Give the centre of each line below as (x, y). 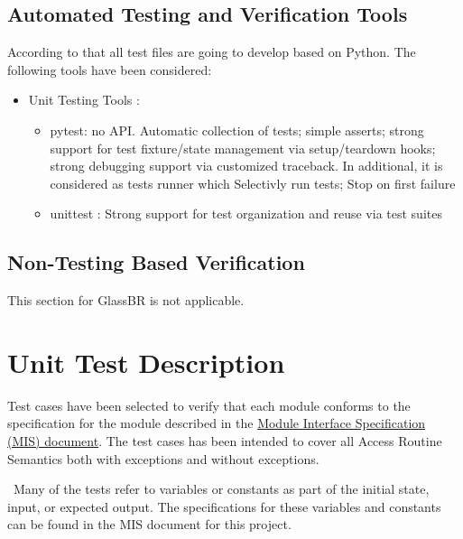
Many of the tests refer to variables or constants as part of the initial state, (221, 489)
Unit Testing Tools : (84, 100)
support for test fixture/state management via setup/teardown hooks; (243, 148)
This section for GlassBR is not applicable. (126, 300)
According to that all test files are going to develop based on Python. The (212, 52)
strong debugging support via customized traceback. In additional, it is (246, 166)
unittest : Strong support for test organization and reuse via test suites (246, 214)
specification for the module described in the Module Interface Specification (217, 423)
